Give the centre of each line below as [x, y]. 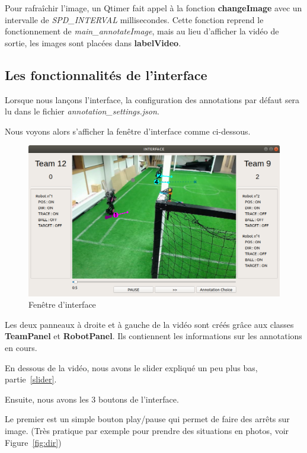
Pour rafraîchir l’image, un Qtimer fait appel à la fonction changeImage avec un [153, 8]
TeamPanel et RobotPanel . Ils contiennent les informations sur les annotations [153, 336]
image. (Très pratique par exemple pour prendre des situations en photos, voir [147, 431]
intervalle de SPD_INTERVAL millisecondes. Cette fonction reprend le [134, 19]
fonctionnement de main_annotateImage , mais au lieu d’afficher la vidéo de [142, 31]
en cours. [21, 348]
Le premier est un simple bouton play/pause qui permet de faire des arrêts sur [147, 419]
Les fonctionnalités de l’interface [106, 74]
